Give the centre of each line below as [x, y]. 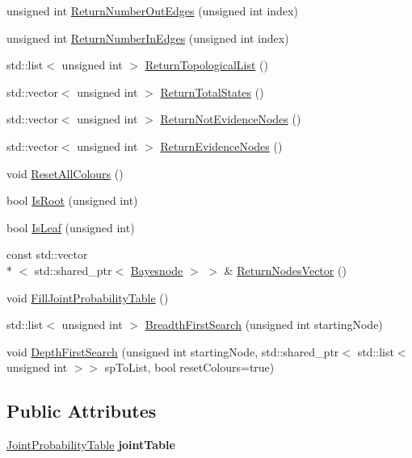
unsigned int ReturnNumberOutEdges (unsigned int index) [152, 10]
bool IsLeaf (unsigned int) [71, 227]
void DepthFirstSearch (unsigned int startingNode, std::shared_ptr [173, 351]
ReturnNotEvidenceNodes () [231, 119]
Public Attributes [82, 411]
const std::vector [47, 254]
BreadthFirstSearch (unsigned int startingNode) [264, 325]
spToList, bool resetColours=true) [189, 367]
